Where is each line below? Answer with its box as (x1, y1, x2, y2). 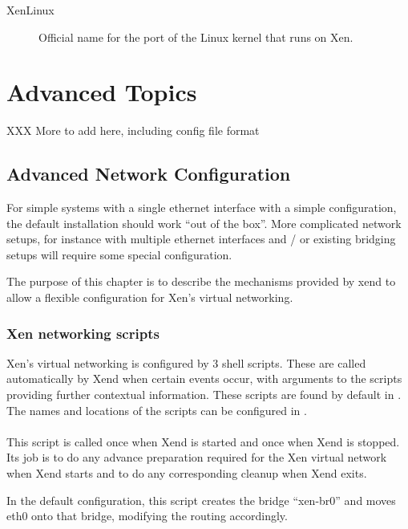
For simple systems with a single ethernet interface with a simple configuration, (6, 199, 397, 216)
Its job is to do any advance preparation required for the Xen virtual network (6, 449, 387, 466)
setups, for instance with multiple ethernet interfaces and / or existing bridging (6, 230, 396, 247)
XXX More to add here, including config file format (6, 122, 260, 139)
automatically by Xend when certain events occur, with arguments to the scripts (6, 370, 402, 387)
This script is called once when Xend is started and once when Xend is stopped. (6, 433, 400, 450)
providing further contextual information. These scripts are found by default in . (6, 386, 402, 403)
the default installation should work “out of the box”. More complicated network (6, 214, 402, 231)
